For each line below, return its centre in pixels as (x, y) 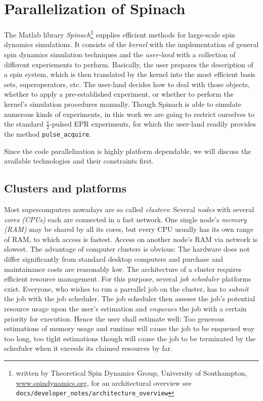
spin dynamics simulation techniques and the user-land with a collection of (120, 54)
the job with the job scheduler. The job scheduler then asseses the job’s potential (130, 298)
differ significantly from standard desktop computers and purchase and (114, 258)
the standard (24, 124)
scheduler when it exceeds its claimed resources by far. (88, 348)
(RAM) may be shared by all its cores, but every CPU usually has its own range (129, 229)
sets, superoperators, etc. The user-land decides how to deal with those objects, (127, 84)
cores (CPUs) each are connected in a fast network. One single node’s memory (125, 219)
